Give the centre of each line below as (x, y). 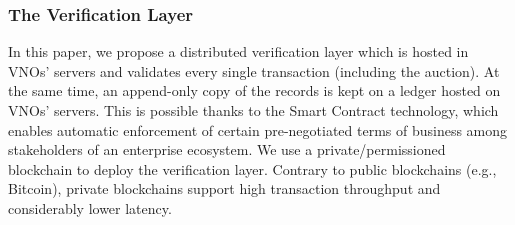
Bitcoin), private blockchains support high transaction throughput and (224, 188)
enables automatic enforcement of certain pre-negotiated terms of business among (258, 129)
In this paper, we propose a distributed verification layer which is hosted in (238, 51)
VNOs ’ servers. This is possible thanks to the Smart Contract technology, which (253, 110)
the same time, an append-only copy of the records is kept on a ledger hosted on (254, 90)
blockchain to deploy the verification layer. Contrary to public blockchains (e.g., (252, 168)
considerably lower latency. (90, 207)
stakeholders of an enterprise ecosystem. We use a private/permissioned (227, 149)
